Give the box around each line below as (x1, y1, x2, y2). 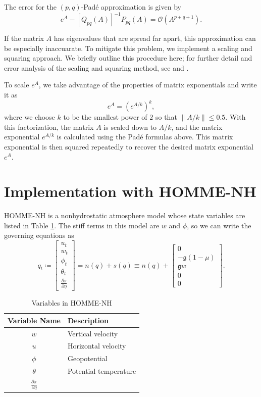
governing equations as (4, 230, 74, 240)
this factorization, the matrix (4, 121, 94, 132)
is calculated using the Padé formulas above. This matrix (57, 131, 233, 142)
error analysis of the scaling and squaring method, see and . (4, 62, 189, 73)
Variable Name (8, 315, 61, 325)
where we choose (4, 112, 55, 122)
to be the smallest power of (63, 112, 147, 122)
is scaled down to (103, 121, 157, 132)
